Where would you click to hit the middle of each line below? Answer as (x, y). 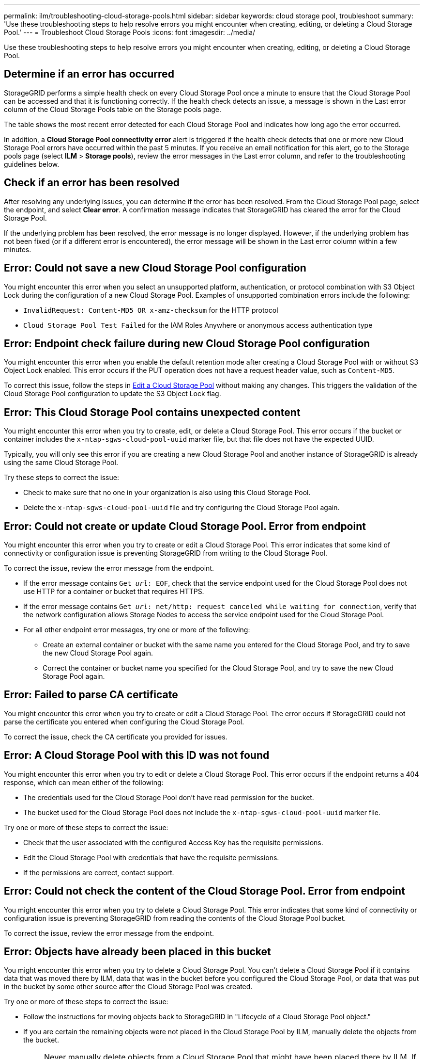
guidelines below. (32, 164)
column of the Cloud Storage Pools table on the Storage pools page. (113, 109)
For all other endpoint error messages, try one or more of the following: (137, 630)
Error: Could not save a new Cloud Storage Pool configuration (155, 268)
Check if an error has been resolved (92, 183)
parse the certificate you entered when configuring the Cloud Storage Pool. (124, 722)
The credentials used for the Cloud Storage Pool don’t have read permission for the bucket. (169, 797)
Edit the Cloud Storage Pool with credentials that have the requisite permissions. (151, 857)
